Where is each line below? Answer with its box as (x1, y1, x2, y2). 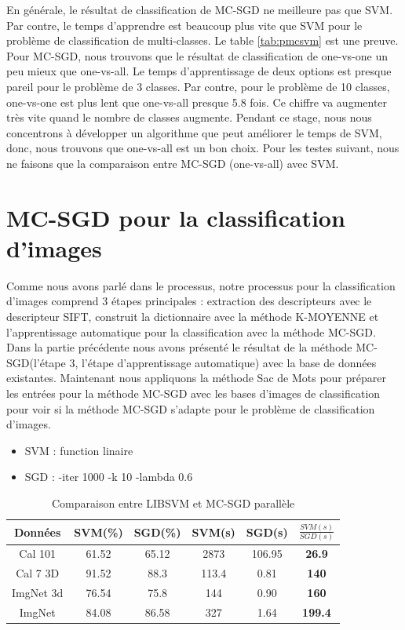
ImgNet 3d (12, 584, 64, 601)
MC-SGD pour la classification (6, 201, 345, 233)
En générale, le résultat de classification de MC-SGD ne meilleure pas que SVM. (6, 2, 393, 17)
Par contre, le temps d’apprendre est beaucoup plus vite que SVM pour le (6, 16, 363, 33)
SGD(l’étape (6, 354, 66, 370)
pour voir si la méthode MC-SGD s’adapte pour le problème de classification (6, 400, 375, 417)
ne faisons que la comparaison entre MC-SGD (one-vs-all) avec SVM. (6, 155, 339, 171)
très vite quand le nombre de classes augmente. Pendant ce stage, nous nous (6, 109, 372, 126)
